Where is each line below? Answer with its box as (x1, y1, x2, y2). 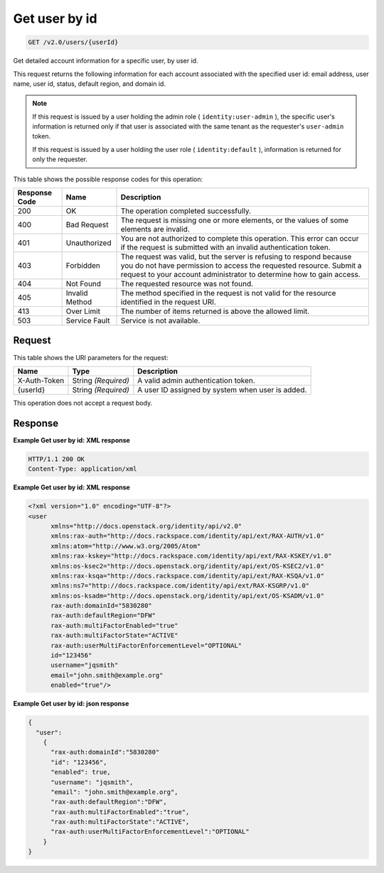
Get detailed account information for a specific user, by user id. (13, 57, 198, 65)
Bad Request (65, 220, 109, 230)
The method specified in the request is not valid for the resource (120, 288, 336, 298)
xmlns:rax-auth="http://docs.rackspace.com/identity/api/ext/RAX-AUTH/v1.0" (50, 532, 325, 540)
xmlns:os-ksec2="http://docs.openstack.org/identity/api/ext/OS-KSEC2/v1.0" (50, 562, 325, 570)
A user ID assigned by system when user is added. (137, 384, 307, 394)
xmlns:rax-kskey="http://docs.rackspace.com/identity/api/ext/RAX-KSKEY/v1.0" (50, 552, 332, 560)
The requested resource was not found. (120, 279, 254, 289)
